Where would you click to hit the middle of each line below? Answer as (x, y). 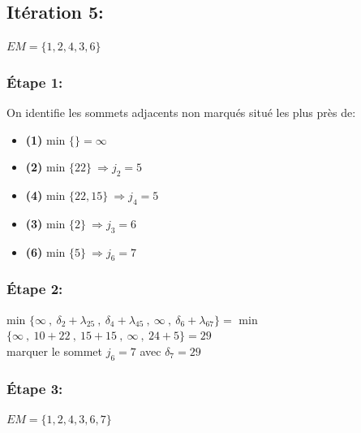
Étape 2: (35, 289)
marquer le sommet (54, 351)
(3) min (45, 223)
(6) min (45, 251)
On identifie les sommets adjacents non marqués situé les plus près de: (181, 113)
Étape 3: (35, 388)
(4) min (45, 195)
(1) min (45, 139)
